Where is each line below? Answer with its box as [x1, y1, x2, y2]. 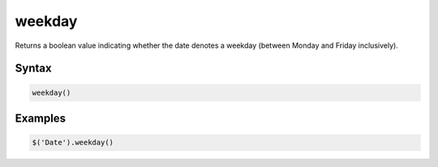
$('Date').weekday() [32, 138, 114, 148]
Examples [15, 111, 67, 125]
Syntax [15, 62, 52, 75]
